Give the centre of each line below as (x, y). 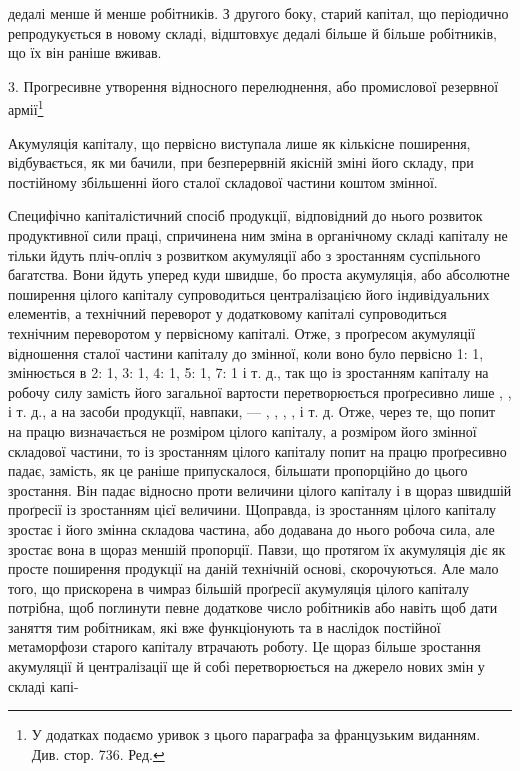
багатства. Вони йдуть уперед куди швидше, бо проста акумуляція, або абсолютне (259, 274)
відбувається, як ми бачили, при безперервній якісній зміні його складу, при (241, 162)
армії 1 (26, 108)
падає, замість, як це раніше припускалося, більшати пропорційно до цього (238, 470)
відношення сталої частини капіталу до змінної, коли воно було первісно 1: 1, (246, 352)
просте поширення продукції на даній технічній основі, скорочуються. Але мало (253, 568)
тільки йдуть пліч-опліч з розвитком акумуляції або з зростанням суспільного (244, 254)
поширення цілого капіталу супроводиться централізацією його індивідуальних (249, 293)
